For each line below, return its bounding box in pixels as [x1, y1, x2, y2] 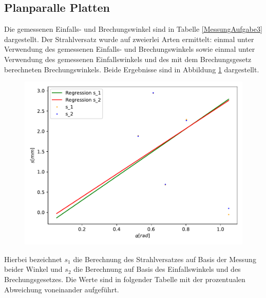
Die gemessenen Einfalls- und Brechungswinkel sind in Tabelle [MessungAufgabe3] [4, 24, 262, 34]
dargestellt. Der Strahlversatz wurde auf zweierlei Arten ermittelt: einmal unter [4, 33, 254, 44]
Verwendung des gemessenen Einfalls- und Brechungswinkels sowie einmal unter [4, 44, 255, 54]
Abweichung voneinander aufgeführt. [4, 284, 119, 294]
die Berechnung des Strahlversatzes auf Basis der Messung [73, 253, 256, 264]
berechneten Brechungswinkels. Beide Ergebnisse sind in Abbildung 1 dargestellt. [4, 64, 259, 74]
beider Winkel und [4, 264, 63, 274]
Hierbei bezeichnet [4, 253, 62, 264]
